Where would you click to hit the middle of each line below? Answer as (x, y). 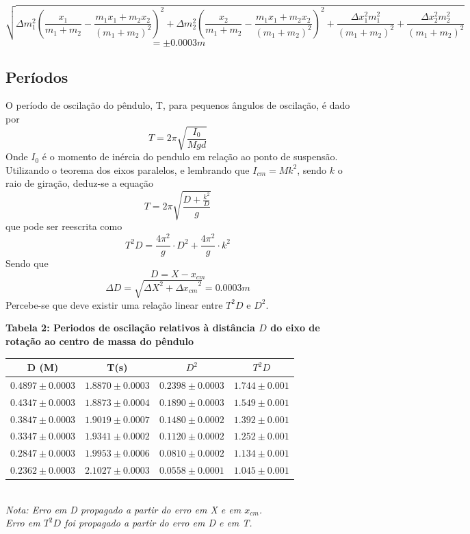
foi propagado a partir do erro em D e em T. (158, 523)
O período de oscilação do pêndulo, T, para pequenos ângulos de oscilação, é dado (178, 105)
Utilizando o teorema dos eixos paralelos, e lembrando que (128, 169)
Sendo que (27, 263)
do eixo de (295, 328)
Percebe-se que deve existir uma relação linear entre (114, 304)
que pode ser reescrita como (64, 226)
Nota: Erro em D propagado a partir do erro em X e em (123, 509)
